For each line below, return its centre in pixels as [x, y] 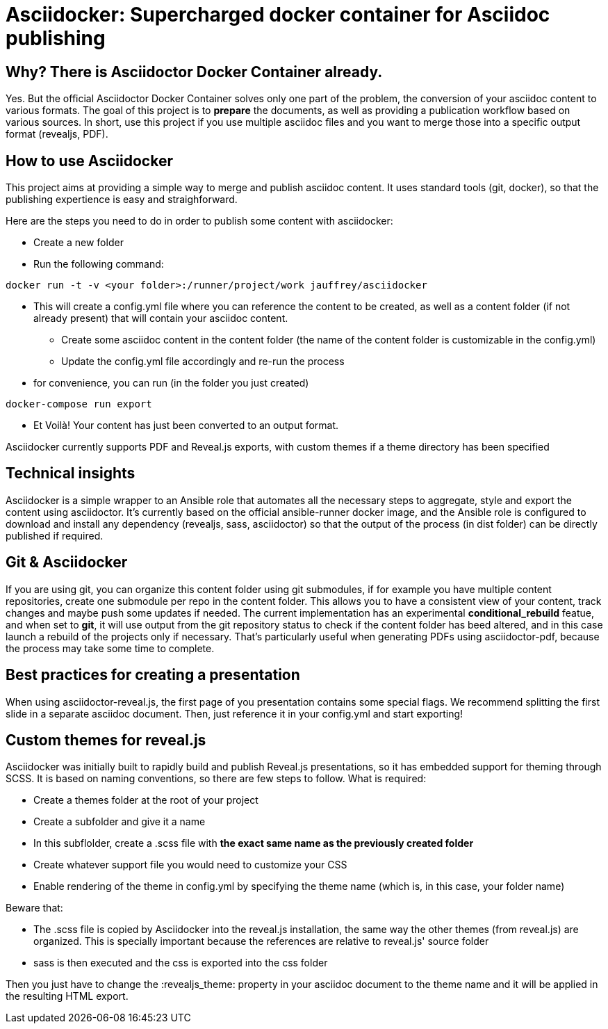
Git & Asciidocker [67, 562]
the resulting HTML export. [67, 996]
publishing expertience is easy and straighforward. [122, 200]
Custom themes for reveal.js [106, 740]
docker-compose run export [79, 404]
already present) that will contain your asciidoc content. [161, 318]
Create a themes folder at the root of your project [146, 800]
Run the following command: [99, 264]
